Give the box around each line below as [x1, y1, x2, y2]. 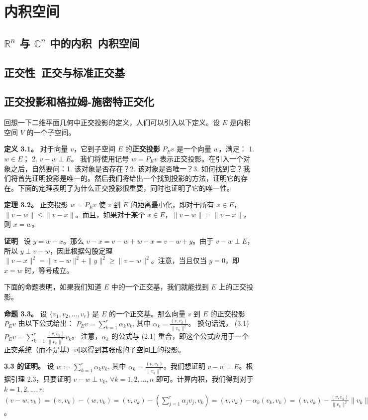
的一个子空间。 [26, 127, 76, 137]
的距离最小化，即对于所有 [130, 199, 214, 210]
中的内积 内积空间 [50, 35, 140, 50]
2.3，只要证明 [27, 374, 71, 384]
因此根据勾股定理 [57, 245, 113, 256]
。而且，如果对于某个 [75, 209, 145, 219]
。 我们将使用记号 [71, 153, 129, 163]
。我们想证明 [163, 361, 205, 371]
